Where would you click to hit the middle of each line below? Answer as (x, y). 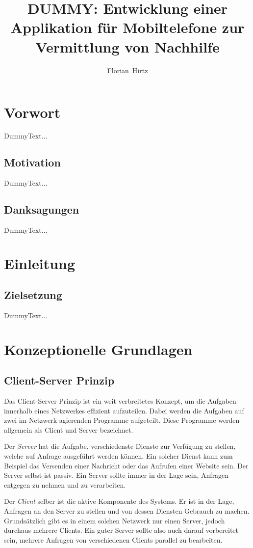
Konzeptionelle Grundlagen (98, 349)
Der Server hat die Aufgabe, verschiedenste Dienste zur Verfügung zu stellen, (120, 446)
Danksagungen (42, 209)
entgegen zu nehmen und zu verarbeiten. (65, 484)
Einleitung (40, 263)
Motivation (32, 162)
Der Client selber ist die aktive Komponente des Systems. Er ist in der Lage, (119, 501)
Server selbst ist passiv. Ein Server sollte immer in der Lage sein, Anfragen (116, 475)
